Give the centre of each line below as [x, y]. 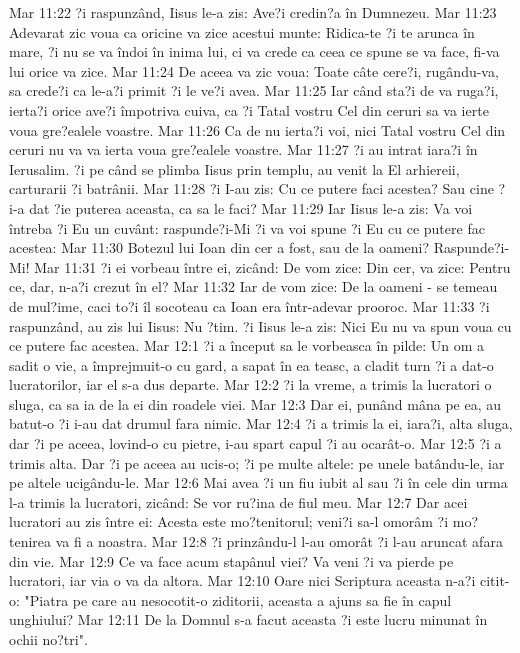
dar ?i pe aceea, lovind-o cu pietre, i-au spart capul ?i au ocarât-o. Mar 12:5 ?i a [255, 443]
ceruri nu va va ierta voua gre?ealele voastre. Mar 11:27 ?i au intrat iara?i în [243, 149]
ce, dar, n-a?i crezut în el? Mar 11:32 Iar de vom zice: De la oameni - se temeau [253, 286]
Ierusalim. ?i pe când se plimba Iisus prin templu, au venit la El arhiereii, [234, 168]
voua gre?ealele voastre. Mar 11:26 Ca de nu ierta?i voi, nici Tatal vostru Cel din [257, 129]
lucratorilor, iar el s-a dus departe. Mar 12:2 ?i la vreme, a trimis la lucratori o [250, 384]
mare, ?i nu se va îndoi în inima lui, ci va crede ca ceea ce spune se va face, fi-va [254, 51]
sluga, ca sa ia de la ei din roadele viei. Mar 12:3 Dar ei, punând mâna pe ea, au [255, 403]
